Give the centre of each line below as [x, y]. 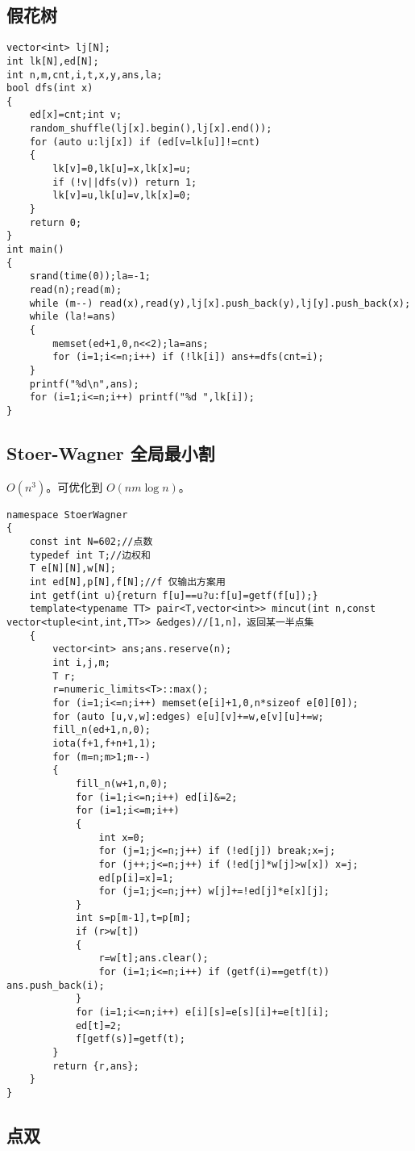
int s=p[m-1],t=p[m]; [133, 918]
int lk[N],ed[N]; [53, 61]
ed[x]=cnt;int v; [76, 115]
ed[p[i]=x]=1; [136, 878]
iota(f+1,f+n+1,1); [105, 743]
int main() [35, 250]
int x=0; [122, 837]
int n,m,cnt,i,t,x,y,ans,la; [85, 75]
